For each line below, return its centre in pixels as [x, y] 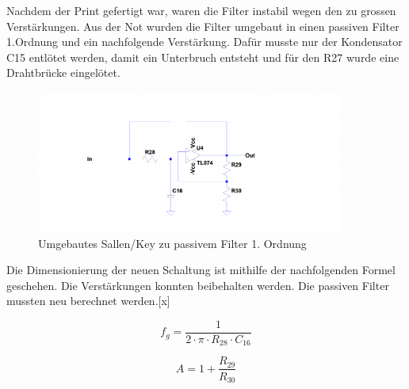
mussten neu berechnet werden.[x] [88, 301]
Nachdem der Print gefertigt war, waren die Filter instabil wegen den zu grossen [201, 10]
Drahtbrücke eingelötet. [63, 72]
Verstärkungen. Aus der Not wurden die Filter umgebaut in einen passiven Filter [203, 26]
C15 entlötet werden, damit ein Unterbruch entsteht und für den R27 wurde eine [203, 57]
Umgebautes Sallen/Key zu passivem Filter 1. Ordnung [172, 243]
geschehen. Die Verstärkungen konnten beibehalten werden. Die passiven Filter [198, 285]
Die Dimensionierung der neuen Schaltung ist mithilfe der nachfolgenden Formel [201, 270]
